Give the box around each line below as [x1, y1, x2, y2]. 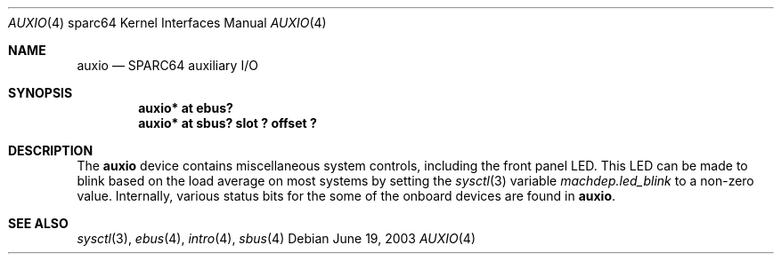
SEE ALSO [8, 216, 69, 231]
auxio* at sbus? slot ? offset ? [138, 115, 317, 130]
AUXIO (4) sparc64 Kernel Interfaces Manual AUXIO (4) [8, 15, 327, 30]
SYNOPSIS [8, 85, 73, 100]
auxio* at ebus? [138, 100, 233, 115]
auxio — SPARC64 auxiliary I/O [77, 58, 258, 73]
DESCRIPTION [8, 143, 94, 158]
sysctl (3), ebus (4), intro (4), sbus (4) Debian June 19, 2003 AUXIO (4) [77, 231, 476, 246]
